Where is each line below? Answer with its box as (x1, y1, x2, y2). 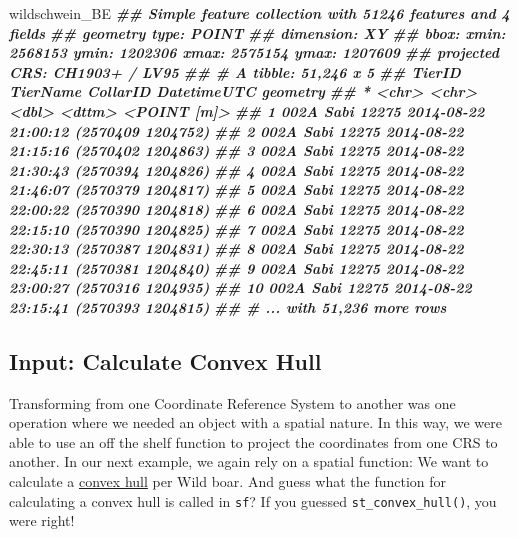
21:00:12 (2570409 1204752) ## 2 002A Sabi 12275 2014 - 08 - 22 (9, 120, 464, 141)
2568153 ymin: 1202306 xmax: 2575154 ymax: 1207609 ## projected (9, 42, 499, 63)
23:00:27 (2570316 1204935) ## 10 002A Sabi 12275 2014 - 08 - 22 (9, 277, 472, 298)
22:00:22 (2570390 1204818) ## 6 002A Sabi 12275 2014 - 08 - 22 (9, 198, 464, 219)
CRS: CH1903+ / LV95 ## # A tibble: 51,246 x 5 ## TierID (9, 61, 461, 82)
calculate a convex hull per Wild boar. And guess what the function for (9, 471, 447, 492)
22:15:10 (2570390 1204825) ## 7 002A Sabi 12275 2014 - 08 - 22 (9, 218, 464, 239)
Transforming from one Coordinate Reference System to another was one (9, 392, 456, 413)
